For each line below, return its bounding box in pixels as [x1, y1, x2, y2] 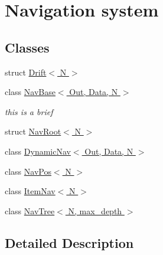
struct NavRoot [5, 125, 61, 138]
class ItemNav [5, 185, 56, 197]
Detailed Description [5, 233, 134, 251]
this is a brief [5, 105, 53, 117]
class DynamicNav [5, 145, 71, 157]
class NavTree [5, 204, 55, 217]
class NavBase [5, 86, 56, 98]
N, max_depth [68, 204, 122, 217]
